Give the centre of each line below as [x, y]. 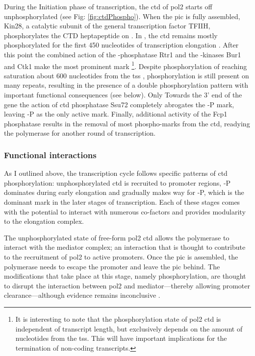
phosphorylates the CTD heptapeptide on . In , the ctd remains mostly [111, 35]
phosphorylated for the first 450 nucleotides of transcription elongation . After [121, 45]
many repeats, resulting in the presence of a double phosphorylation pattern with [126, 85]
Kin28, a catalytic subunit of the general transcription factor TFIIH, [107, 26]
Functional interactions [50, 154]
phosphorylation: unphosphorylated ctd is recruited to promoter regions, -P [117, 182]
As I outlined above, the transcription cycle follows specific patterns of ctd [116, 173]
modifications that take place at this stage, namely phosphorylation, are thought [125, 276]
